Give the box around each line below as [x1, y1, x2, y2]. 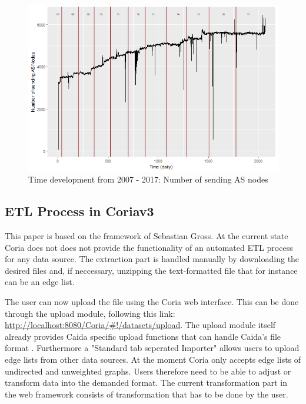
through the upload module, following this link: [5, 307, 175, 319]
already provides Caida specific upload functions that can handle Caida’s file [5, 330, 281, 342]
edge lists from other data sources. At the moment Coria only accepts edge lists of [5, 353, 301, 365]
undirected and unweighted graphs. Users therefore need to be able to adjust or [5, 365, 291, 377]
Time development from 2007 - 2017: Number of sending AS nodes [28, 173, 268, 186]
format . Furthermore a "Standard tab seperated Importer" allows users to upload [5, 342, 300, 354]
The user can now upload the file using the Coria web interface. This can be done [5, 296, 299, 308]
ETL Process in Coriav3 [5, 202, 154, 220]
